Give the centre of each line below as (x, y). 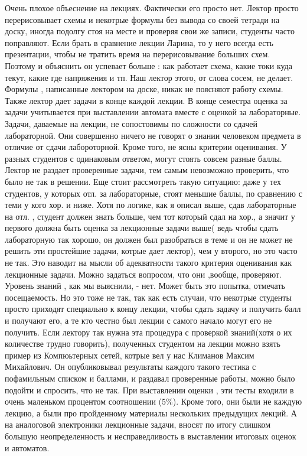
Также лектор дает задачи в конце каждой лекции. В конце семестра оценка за (146, 100)
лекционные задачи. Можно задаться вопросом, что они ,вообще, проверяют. (143, 274)
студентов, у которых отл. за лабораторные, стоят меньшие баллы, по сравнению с (153, 193)
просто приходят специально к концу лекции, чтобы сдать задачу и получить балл (153, 309)
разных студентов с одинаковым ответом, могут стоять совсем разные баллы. (143, 158)
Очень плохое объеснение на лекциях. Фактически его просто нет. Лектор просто (152, 8)
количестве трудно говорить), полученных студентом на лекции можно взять (143, 343)
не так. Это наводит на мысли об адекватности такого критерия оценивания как (148, 263)
